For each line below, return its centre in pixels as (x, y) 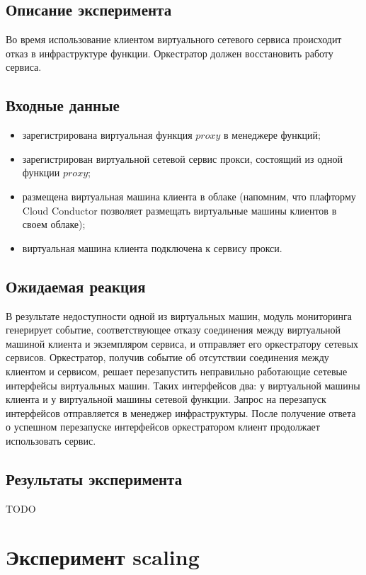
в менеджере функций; (272, 135)
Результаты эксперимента (94, 478)
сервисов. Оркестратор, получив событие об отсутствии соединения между (167, 357)
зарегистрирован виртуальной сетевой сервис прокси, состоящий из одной (182, 158)
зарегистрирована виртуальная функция (107, 135)
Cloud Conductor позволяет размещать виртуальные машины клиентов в (179, 210)
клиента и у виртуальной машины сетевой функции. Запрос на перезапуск (166, 399)
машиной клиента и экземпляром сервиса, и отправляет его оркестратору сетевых (182, 343)
